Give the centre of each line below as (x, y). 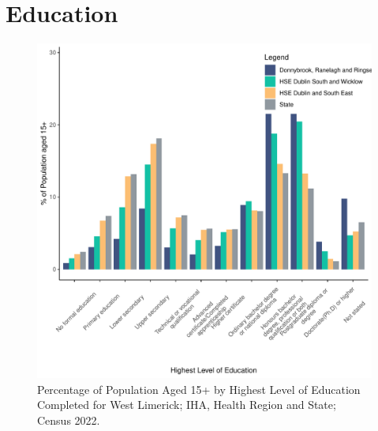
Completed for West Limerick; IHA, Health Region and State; (187, 405)
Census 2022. (69, 420)
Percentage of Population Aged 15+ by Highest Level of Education (199, 389)
